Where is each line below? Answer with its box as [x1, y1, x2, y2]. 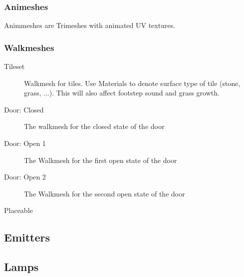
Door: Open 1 [4, 138, 46, 148]
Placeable [4, 205, 33, 215]
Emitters [4, 229, 50, 245]
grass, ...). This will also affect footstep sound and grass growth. [24, 87, 220, 98]
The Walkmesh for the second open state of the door [24, 188, 185, 198]
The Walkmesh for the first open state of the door [24, 154, 177, 165]
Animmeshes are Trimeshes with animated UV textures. [4, 20, 176, 30]
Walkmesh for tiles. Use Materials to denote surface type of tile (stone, [24, 77, 241, 88]
